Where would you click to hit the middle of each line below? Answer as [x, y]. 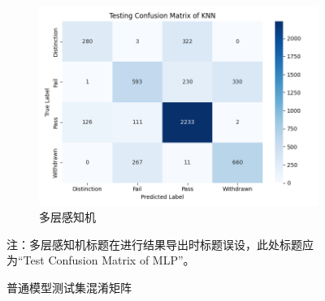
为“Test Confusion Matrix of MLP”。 [101, 260]
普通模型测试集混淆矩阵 [69, 288]
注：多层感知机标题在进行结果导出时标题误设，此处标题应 [160, 244]
